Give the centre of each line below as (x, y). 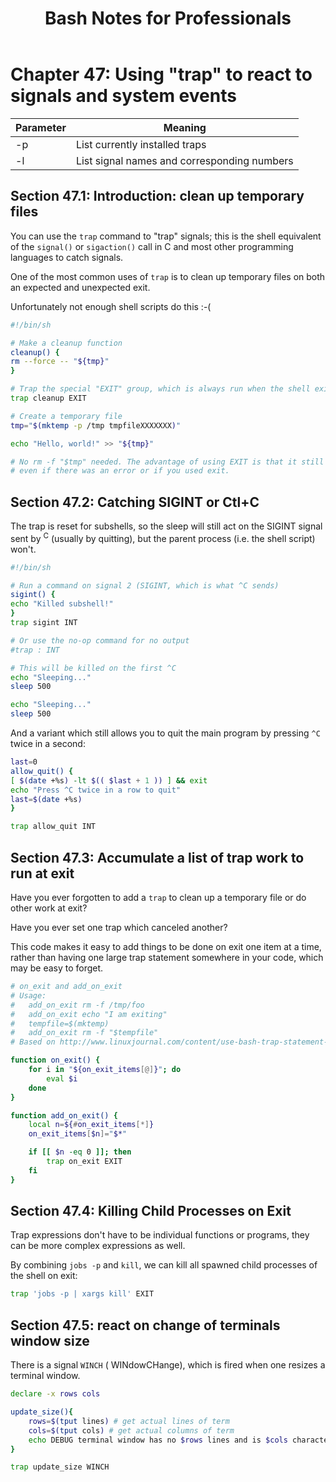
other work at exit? (49, 908)
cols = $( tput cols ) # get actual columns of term (131, 1430)
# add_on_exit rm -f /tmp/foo (77, 1005)
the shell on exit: (44, 1276)
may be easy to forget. (57, 968)
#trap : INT (35, 650)
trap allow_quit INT (53, 827)
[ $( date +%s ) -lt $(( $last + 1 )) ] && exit (109, 780)
